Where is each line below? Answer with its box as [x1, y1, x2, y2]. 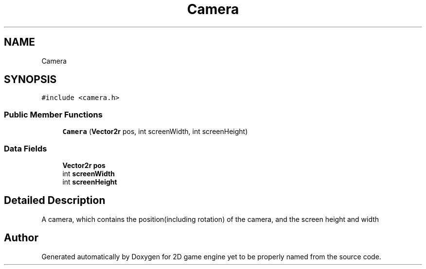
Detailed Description [4, 194, 106, 207]
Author [4, 232, 38, 244]
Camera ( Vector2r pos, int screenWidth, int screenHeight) [62, 127, 248, 136]
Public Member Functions [4, 109, 103, 119]
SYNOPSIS [4, 73, 57, 86]
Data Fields [4, 143, 47, 153]
